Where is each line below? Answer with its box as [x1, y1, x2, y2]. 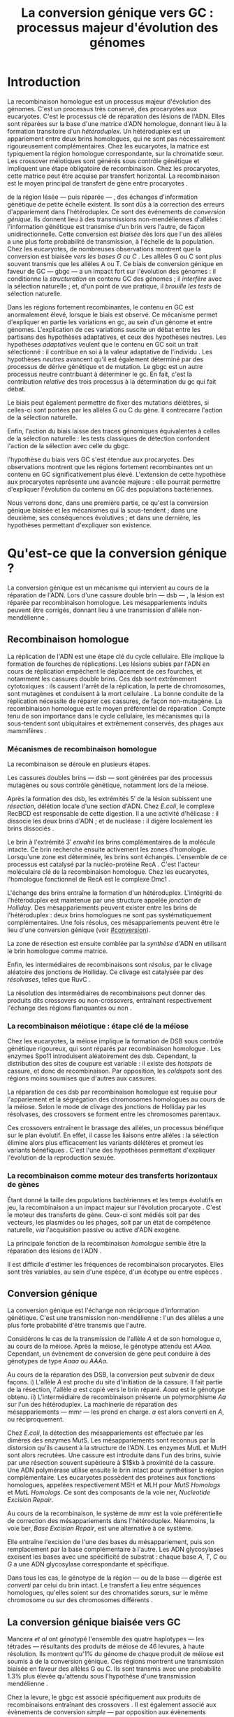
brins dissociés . [7, 824, 54, 833]
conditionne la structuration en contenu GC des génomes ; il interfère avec [7, 274, 222, 283]
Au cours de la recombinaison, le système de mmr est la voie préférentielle [7, 1509, 222, 1517]
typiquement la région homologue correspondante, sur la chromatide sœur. [7, 149, 224, 158]
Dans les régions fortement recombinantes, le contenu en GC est [7, 303, 194, 311]
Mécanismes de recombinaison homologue [7, 744, 157, 753]
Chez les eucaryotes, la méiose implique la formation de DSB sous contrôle [7, 1037, 224, 1045]
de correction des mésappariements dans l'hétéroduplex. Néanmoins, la [7, 1517, 215, 1525]
